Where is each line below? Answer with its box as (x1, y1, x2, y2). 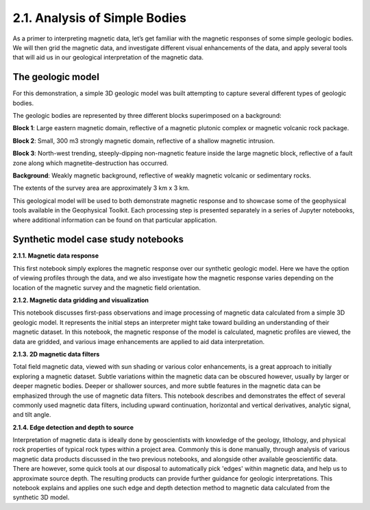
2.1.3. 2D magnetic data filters (12, 350, 100, 358)
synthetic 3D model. (12, 494, 70, 502)
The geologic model (12, 71, 99, 83)
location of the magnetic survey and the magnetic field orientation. (12, 283, 201, 291)
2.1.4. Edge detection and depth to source (12, 423, 134, 431)
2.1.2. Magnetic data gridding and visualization (12, 296, 149, 304)
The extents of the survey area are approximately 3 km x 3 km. (12, 184, 190, 192)
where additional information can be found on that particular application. (12, 216, 217, 224)
